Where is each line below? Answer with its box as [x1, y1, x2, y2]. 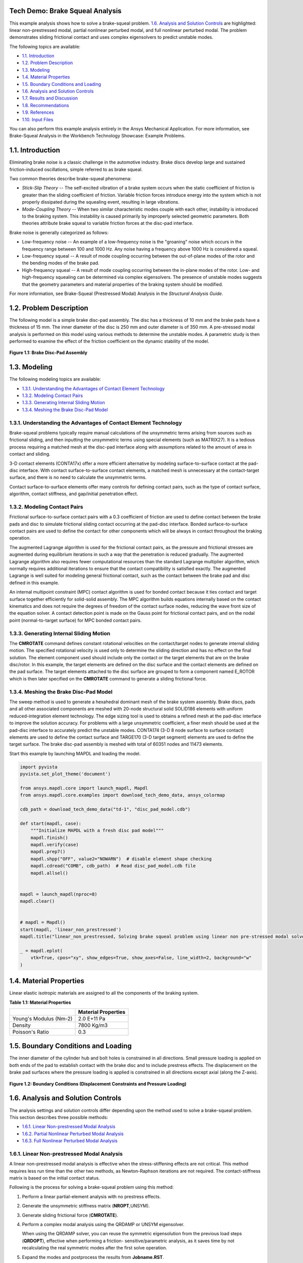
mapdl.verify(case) [30, 842, 79, 847]
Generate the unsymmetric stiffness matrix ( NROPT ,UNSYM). [22, 1203, 150, 1209]
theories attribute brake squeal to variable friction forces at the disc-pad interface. [22, 220, 194, 226]
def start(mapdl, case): [20, 820, 82, 826]
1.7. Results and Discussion [22, 95, 78, 101]
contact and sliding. [9, 451, 50, 457]
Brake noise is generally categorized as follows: [9, 229, 109, 235]
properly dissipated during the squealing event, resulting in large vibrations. [22, 199, 179, 205]
